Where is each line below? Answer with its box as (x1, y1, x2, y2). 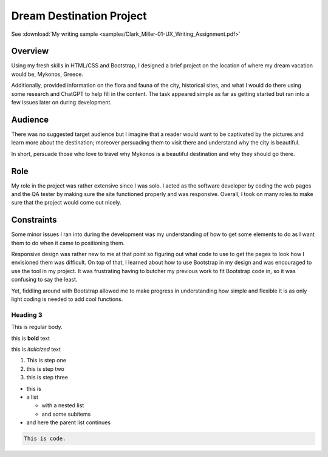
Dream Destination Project (11, 9, 147, 22)
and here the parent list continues (26, 419, 111, 426)
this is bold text (11, 334, 50, 342)
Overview (11, 46, 49, 56)
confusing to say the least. (11, 276, 78, 283)
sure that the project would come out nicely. (11, 199, 121, 206)
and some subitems (41, 410, 91, 418)
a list (26, 393, 39, 401)
